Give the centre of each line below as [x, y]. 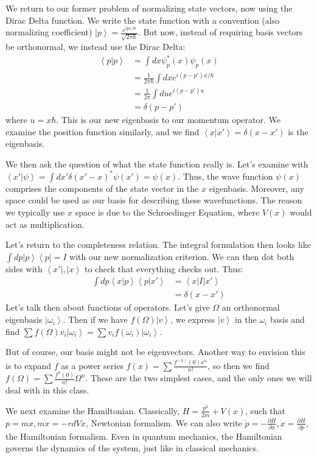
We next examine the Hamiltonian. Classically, [92, 410]
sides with [24, 268]
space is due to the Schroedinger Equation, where [167, 212]
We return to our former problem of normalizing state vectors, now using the [149, 8]
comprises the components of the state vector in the [102, 188]
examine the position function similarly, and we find [103, 131]
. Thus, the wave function [225, 176]
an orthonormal [251, 307]
